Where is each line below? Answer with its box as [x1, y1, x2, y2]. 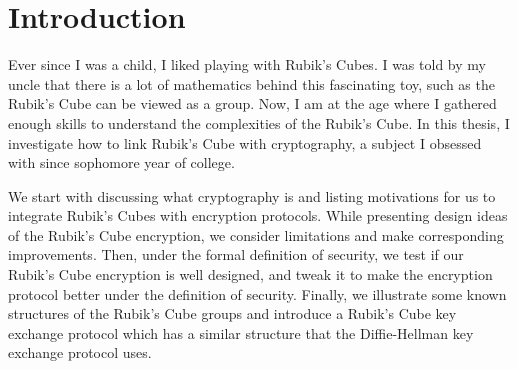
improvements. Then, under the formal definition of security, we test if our [8, 244, 464, 265]
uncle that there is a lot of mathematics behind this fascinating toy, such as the [8, 73, 495, 94]
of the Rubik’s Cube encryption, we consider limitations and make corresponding [8, 224, 504, 245]
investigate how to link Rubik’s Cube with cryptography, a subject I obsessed [8, 132, 482, 153]
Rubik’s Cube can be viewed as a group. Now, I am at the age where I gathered [8, 93, 497, 114]
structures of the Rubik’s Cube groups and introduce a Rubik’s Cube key [8, 303, 457, 324]
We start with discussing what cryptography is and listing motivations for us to [8, 185, 496, 206]
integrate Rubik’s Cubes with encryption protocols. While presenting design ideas [8, 205, 508, 226]
